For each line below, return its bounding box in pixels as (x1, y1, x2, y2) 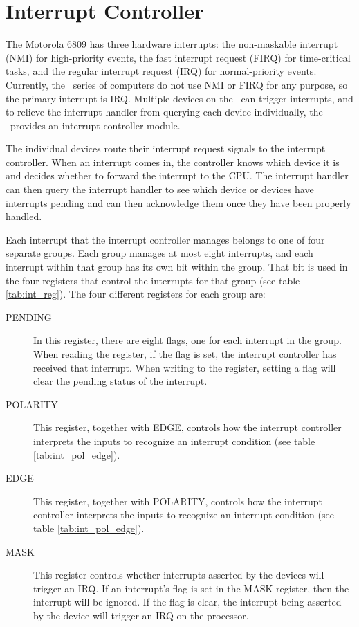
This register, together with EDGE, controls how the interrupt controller (33, 420, 342, 435)
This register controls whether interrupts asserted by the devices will (33, 567, 324, 582)
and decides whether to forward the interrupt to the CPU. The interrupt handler (6, 168, 349, 183)
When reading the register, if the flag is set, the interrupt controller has (33, 347, 337, 361)
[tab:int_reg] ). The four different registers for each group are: (6, 287, 266, 301)
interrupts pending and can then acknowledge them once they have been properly (6, 195, 351, 210)
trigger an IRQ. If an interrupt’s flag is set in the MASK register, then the (33, 581, 349, 595)
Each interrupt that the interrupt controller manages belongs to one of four (6, 232, 325, 246)
